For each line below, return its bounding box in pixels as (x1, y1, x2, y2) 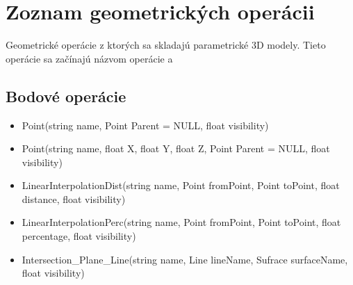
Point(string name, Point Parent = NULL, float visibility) (22, 117, 269, 132)
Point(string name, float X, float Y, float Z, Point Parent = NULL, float (22, 141, 330, 156)
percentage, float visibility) (22, 229, 136, 243)
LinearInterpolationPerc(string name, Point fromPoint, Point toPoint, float (22, 215, 341, 229)
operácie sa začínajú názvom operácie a (6, 51, 173, 65)
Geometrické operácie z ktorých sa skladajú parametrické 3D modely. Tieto (6, 38, 326, 52)
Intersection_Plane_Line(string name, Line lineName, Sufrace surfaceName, (22, 252, 348, 266)
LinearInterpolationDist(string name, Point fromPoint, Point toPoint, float (22, 178, 340, 193)
